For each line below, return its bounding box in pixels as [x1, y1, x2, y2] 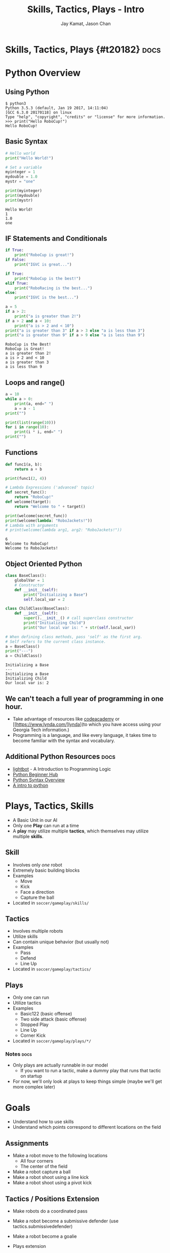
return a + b [14, 467, 42, 472]
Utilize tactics [12, 1000, 42, 1006]
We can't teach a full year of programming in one [5, 694, 164, 703]
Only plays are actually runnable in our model [12, 1062, 108, 1069]
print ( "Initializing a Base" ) [23, 592, 88, 597]
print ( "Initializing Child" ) [23, 620, 86, 625]
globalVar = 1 [14, 578, 44, 583]
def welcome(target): [5, 499, 52, 504]
